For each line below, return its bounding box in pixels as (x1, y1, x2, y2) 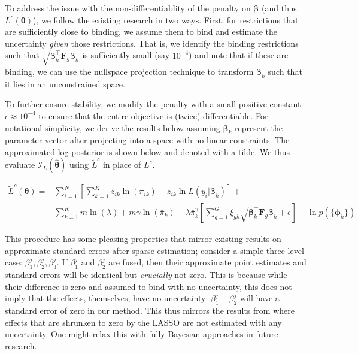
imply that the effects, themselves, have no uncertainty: (5, 292, 208, 304)
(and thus (262, 2, 297, 14)
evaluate (5, 158, 35, 171)
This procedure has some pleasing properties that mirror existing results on (5, 232, 281, 245)
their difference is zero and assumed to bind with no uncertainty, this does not (5, 280, 292, 292)
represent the (235, 121, 283, 134)
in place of (102, 158, 141, 171)
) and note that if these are (189, 49, 289, 61)
